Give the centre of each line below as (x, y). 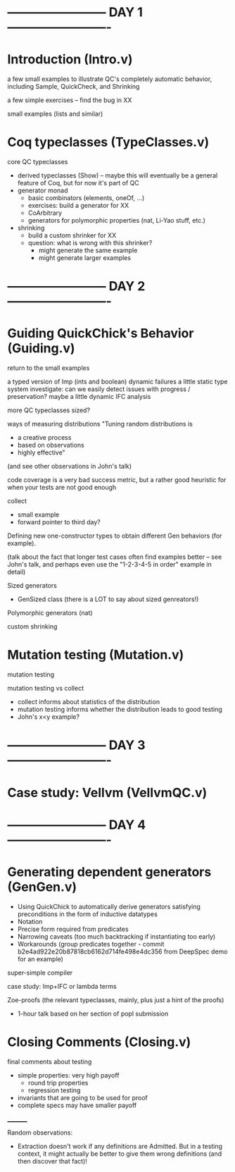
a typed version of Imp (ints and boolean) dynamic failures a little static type (118, 382)
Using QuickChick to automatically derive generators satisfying (109, 906)
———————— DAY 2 (76, 286)
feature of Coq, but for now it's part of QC (78, 183)
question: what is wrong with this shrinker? (90, 243)
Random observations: (40, 1133)
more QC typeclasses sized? (49, 410)
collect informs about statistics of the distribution (89, 702)
